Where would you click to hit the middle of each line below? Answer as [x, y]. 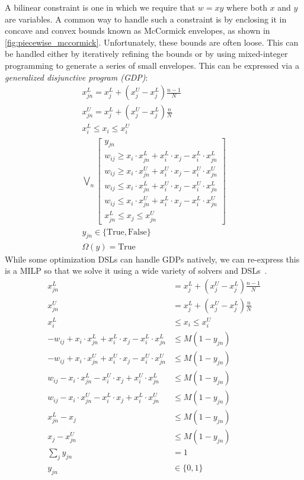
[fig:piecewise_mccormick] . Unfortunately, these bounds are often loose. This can [152, 42]
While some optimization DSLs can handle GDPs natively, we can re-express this [152, 259]
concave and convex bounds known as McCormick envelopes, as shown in [137, 31]
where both [247, 7]
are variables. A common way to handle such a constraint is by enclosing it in [146, 19]
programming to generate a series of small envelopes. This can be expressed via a [152, 65]
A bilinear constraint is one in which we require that [100, 7]
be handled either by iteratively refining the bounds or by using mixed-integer [146, 54]
